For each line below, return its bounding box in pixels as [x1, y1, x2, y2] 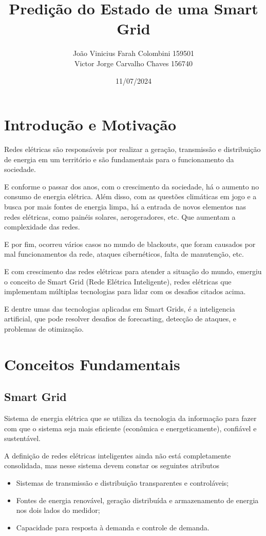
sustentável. [4, 433, 41, 444]
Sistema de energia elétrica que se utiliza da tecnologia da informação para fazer [4, 413, 257, 424]
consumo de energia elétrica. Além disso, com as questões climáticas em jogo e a [4, 191, 257, 202]
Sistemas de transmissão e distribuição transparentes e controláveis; [16, 477, 229, 488]
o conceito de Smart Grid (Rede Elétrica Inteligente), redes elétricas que [4, 276, 232, 286]
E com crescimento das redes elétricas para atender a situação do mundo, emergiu [4, 265, 262, 276]
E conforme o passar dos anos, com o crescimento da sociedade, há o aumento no [4, 181, 259, 192]
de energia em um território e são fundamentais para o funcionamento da [4, 154, 234, 164]
